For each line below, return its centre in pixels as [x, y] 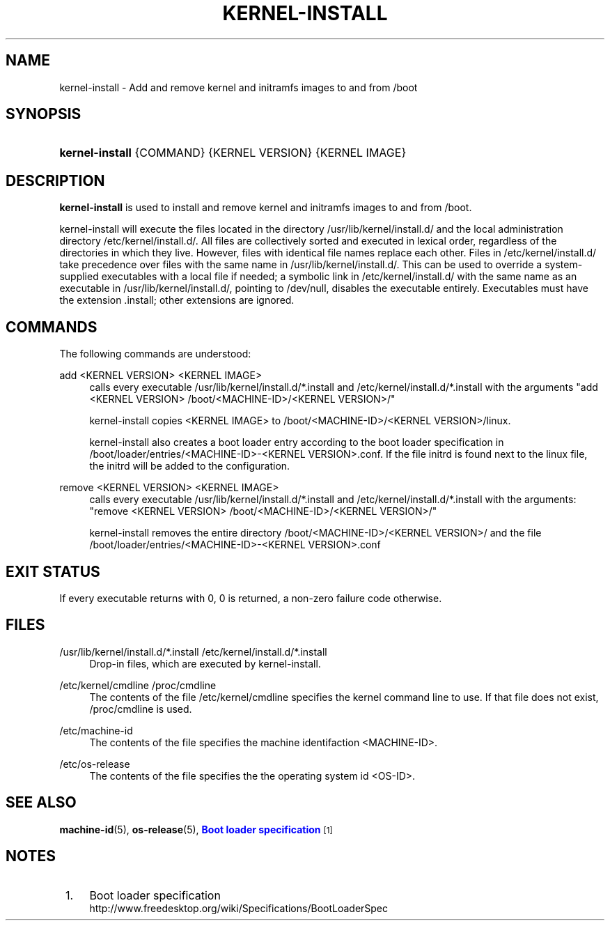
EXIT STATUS [53, 571]
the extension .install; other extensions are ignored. [177, 300]
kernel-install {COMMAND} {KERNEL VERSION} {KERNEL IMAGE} [233, 153]
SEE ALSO [41, 803]
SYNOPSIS [44, 114]
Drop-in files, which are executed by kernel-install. [205, 663]
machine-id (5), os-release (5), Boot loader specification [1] [196, 829]
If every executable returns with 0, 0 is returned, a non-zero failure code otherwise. [251, 598]
